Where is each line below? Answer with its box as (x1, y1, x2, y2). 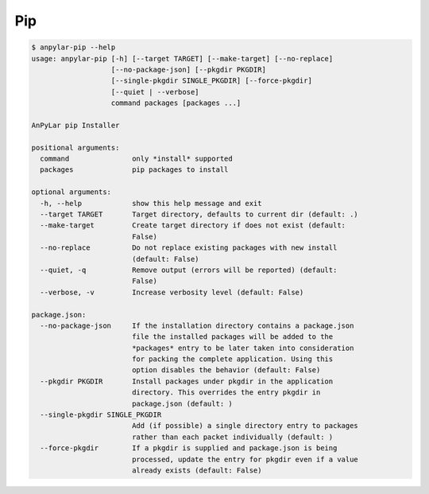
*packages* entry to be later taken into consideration (131, 343, 354, 352)
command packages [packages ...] (110, 99, 242, 107)
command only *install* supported (40, 154, 234, 163)
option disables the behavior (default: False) (131, 366, 321, 375)
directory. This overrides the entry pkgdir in (131, 388, 321, 397)
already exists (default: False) (131, 465, 262, 475)
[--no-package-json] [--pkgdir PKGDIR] (110, 64, 266, 74)
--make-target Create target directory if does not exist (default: (40, 221, 346, 230)
